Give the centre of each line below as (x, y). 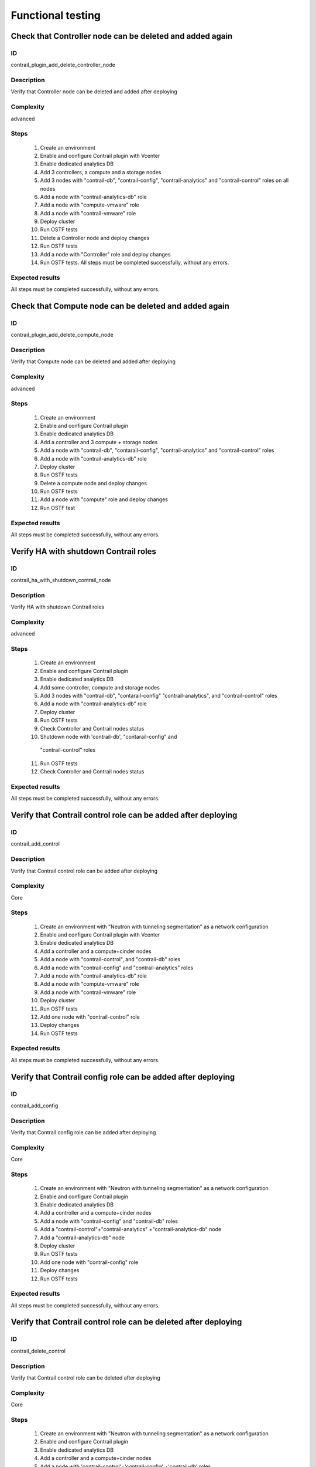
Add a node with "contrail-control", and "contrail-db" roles (110, 959)
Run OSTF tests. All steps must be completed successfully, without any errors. (135, 263)
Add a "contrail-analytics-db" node (83, 1238)
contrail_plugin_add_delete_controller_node (63, 65)
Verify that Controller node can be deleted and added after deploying (94, 92)
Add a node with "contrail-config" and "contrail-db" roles (109, 1221)
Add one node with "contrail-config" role (89, 1262)
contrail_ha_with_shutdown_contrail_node (61, 580)
